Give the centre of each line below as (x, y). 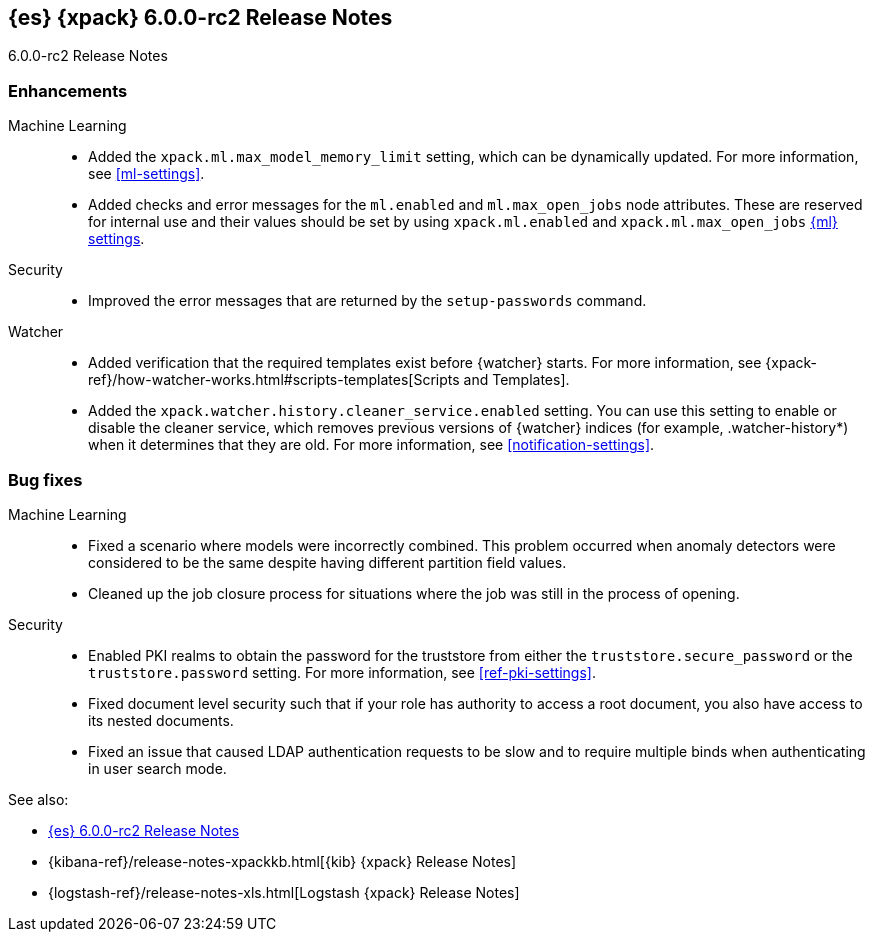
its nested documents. (161, 720)
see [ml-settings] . (146, 174)
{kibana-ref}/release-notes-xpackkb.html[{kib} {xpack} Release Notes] (282, 861)
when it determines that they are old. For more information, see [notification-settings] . (371, 445)
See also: (38, 799)
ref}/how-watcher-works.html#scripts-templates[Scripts (274, 380)
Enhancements (68, 90)
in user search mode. (157, 768)
